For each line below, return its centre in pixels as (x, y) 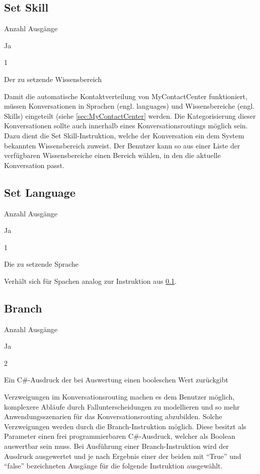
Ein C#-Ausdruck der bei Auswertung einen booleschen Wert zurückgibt (116, 380)
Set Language (40, 192)
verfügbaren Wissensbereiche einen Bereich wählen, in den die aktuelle (112, 155)
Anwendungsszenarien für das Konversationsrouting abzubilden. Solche (113, 416)
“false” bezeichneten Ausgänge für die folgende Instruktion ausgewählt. (113, 466)
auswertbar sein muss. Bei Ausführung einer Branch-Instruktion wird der (116, 446)
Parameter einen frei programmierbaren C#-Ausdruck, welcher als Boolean (120, 436)
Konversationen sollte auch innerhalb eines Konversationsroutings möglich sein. (126, 126)
